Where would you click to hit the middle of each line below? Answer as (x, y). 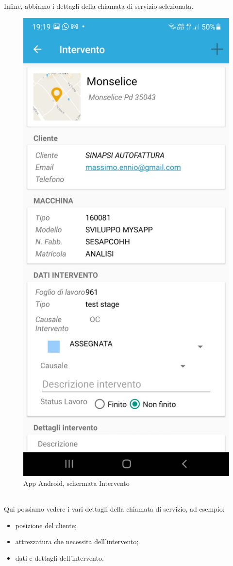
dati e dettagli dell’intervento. (59, 558)
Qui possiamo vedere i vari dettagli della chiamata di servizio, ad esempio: (114, 509)
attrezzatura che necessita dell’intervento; (77, 541)
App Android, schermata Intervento (76, 483)
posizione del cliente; (46, 525)
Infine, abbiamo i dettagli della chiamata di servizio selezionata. (99, 6)
